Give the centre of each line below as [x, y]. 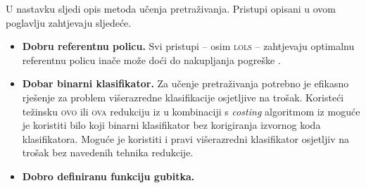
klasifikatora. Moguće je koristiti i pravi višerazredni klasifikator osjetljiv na [186, 138]
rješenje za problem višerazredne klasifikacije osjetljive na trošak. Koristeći [183, 97]
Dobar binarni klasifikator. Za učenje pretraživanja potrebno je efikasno [185, 83]
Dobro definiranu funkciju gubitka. [108, 176]
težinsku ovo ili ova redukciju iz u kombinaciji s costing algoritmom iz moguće [191, 111]
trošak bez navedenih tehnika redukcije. [108, 152]
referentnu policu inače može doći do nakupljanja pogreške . [151, 59]
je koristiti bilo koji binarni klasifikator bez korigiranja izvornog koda [171, 125]
